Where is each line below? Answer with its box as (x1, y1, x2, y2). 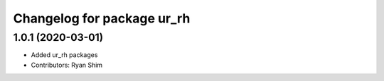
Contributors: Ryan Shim (31, 61, 103, 69)
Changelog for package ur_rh (13, 11, 191, 26)
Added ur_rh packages (31, 51, 98, 59)
